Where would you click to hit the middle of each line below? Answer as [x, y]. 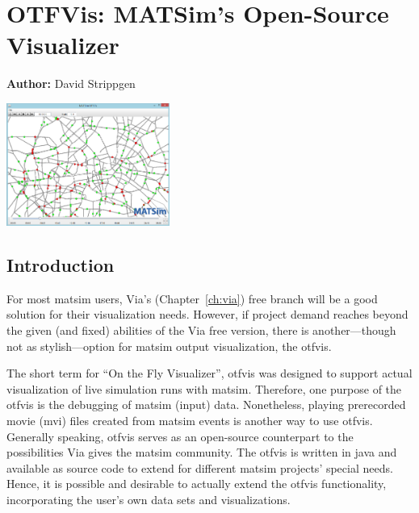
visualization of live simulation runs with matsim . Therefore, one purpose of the [204, 388]
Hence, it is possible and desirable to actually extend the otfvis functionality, [197, 484]
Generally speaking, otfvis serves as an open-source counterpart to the [180, 436]
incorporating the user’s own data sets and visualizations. [149, 499]
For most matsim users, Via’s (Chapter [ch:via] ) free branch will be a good [192, 298]
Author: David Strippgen [71, 83]
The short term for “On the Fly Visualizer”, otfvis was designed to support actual [209, 373]
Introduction [61, 265]
